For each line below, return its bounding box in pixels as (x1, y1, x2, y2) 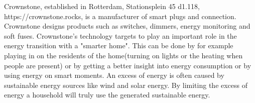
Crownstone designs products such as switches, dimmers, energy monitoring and (4, 21, 250, 31)
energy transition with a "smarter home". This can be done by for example (4, 40, 233, 51)
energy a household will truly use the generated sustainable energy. (4, 89, 210, 100)
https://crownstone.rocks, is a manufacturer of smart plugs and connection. (4, 11, 236, 21)
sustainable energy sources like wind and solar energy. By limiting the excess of (4, 79, 248, 90)
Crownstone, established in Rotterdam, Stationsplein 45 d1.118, (4, 1, 200, 11)
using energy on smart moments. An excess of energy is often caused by (4, 70, 224, 80)
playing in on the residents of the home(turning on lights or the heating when (4, 50, 243, 60)
